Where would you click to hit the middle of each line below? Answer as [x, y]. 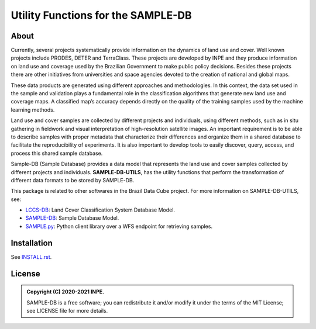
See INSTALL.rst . [31, 257]
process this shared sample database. [57, 153]
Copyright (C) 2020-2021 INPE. [66, 292]
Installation [32, 243]
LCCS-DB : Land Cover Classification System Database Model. [100, 210]
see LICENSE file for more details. [67, 310]
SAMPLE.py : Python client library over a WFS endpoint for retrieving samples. [119, 226]
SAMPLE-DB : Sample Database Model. [72, 218]
